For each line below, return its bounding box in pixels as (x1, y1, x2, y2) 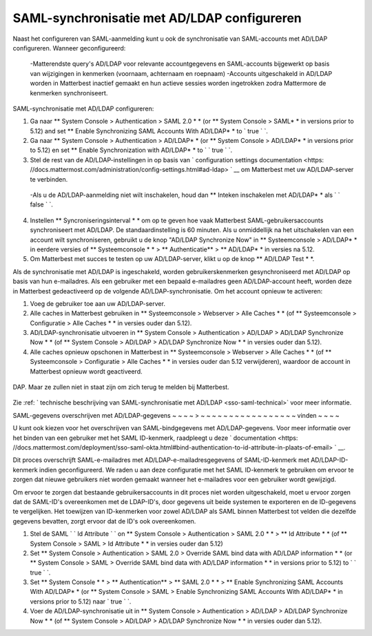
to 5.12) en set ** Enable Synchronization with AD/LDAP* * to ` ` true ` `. (30, 146, 233, 155)
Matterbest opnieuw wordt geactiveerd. (30, 367, 143, 376)
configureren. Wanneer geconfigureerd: (12, 44, 126, 52)
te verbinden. (30, 175, 68, 183)
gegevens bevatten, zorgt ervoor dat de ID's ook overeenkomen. (12, 517, 196, 525)
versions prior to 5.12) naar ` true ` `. (30, 597, 132, 606)
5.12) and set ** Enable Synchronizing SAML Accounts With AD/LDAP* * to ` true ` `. (30, 126, 269, 135)
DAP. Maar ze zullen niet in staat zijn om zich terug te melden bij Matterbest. (12, 383, 230, 392)
